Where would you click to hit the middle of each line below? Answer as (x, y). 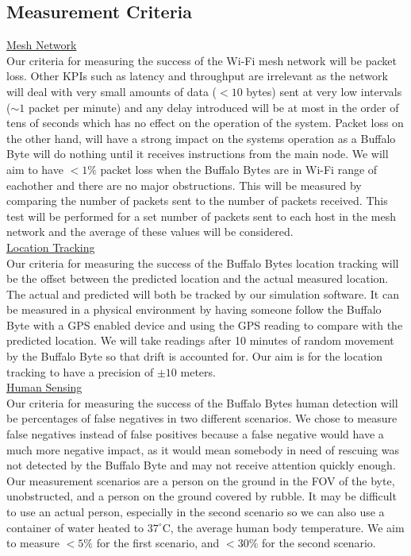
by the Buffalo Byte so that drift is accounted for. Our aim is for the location (195, 356)
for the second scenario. (319, 543)
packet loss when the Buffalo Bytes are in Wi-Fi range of (239, 169)
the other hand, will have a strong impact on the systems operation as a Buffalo (201, 138)
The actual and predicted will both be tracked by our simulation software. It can (203, 293)
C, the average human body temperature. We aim (283, 527)
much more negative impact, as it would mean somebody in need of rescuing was (203, 449)
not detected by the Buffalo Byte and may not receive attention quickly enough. (201, 465)
